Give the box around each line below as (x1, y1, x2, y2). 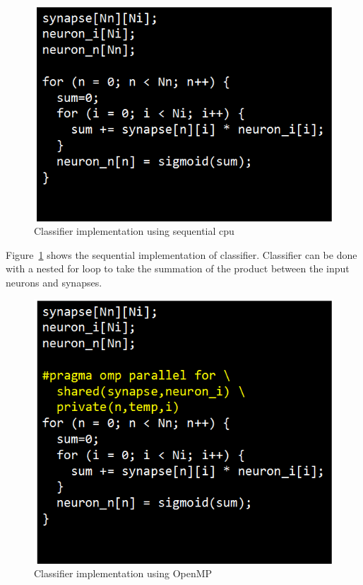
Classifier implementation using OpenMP (34, 566, 213, 581)
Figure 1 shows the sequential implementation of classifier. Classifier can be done (6, 247, 357, 262)
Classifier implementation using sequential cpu (34, 224, 234, 238)
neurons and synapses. (6, 274, 102, 289)
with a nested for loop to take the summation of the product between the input (6, 261, 350, 276)
